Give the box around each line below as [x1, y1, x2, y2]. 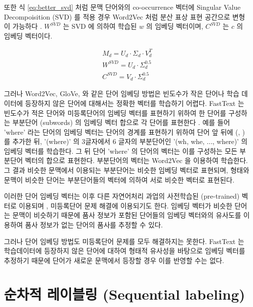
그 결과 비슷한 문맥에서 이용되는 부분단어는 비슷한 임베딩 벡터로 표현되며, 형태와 [4, 165, 250, 175]
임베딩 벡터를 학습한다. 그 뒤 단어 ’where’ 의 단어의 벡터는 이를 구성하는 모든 [4, 145, 237, 156]
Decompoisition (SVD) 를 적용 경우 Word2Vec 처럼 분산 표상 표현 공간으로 [4, 11, 230, 21]
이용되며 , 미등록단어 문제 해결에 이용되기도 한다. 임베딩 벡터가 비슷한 [19, 200, 232, 210]
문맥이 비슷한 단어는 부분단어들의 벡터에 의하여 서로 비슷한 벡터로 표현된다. [4, 174, 234, 184]
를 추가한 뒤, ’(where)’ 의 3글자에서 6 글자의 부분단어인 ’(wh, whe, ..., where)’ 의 [4, 136, 248, 146]
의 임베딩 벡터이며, [146, 21, 204, 31]
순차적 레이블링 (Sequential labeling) [4, 284, 245, 304]
